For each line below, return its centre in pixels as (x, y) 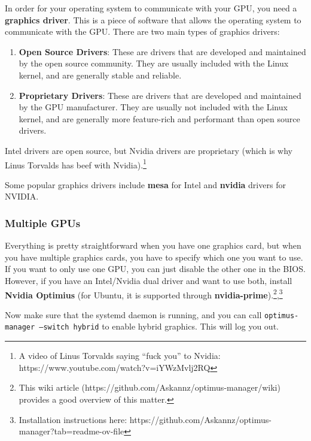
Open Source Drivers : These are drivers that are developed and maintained (162, 51)
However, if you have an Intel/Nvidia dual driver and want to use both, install (149, 280)
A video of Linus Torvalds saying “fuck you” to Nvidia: (120, 356)
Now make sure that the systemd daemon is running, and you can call (133, 314)
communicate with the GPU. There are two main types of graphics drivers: (142, 31)
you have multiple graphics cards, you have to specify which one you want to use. (154, 257)
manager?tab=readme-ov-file (71, 431)
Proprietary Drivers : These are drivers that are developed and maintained (160, 95)
